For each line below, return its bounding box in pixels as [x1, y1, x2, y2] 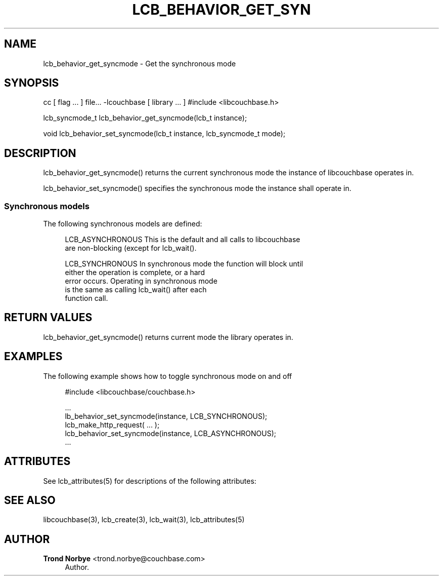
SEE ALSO [4, 493, 56, 507]
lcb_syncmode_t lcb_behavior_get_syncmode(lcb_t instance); [43, 113, 247, 123]
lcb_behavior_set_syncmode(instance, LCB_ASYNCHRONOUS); [65, 429, 277, 438]
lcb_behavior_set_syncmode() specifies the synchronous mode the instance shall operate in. [43, 184, 351, 193]
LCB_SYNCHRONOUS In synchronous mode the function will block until [65, 259, 303, 268]
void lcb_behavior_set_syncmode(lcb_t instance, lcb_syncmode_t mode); [43, 129, 286, 138]
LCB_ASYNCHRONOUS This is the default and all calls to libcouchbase [65, 235, 300, 244]
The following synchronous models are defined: [43, 219, 202, 228]
